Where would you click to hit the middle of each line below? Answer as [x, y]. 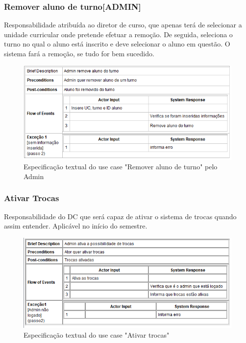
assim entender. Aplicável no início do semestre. [76, 226]
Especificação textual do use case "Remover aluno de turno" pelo [121, 167]
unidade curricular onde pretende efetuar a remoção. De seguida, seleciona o [118, 34]
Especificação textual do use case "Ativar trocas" [97, 334]
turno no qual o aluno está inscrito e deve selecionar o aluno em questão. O [117, 44]
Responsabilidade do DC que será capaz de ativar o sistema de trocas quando [120, 216]
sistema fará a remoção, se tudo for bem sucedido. [79, 53]
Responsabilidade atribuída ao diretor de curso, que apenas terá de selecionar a [123, 25]
